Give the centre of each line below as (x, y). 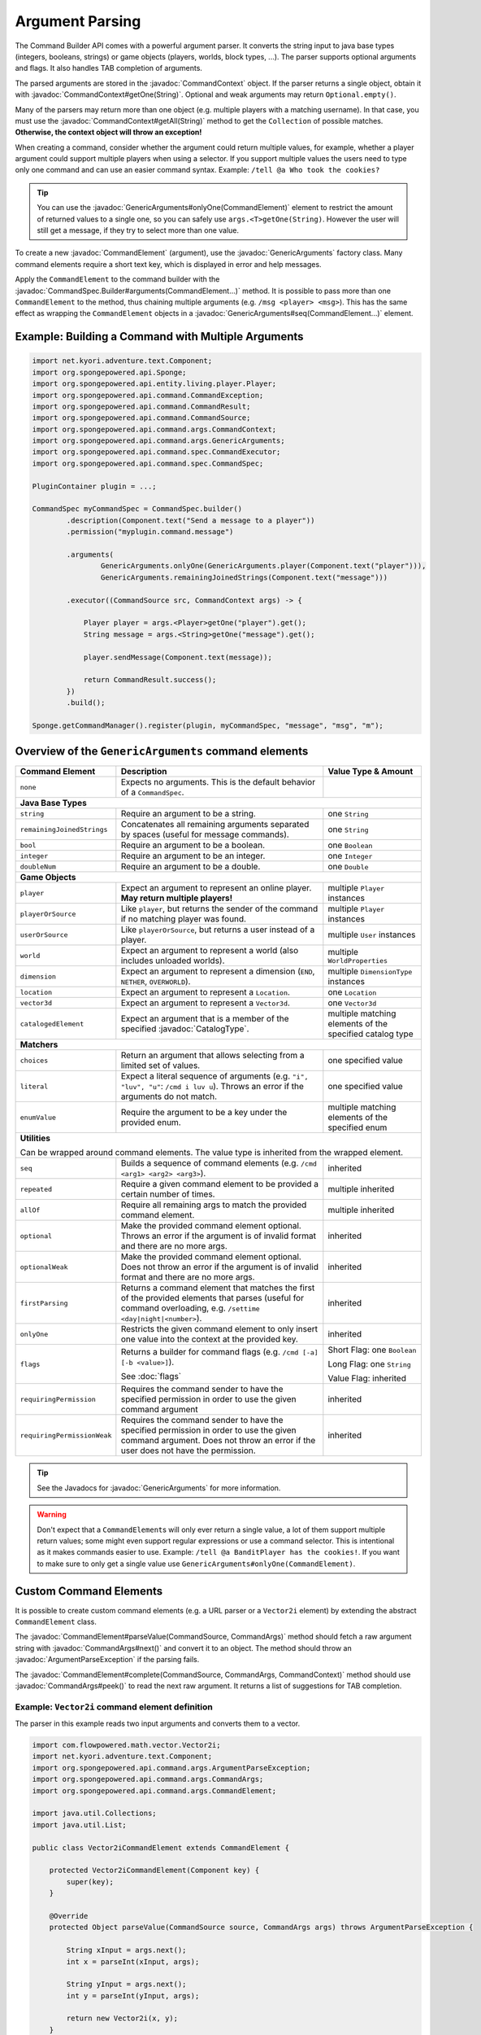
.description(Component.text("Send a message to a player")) (191, 520)
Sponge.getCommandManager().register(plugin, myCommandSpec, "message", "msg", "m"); (208, 725)
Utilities (35, 1138)
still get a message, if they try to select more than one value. (138, 230)
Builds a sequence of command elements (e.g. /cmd (219, 1163)
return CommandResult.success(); (150, 680)
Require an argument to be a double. (191, 867)
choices (34, 1060)
